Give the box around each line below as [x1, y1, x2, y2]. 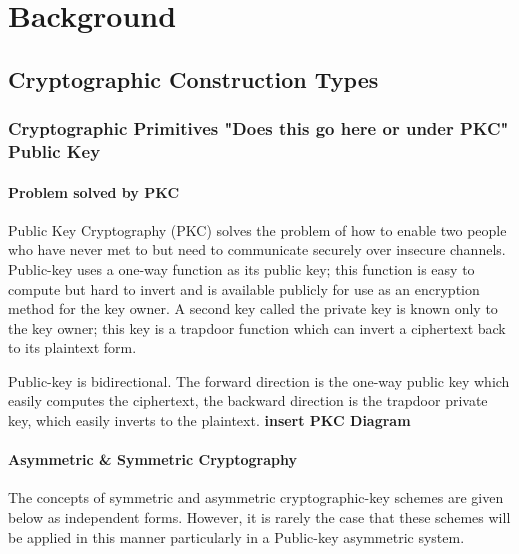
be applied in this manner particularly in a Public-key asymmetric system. [8, 526, 465, 547]
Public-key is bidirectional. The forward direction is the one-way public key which [8, 370, 510, 391]
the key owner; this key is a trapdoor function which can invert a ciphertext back [8, 317, 506, 338]
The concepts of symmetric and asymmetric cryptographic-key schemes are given [8, 487, 504, 508]
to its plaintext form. [8, 337, 137, 358]
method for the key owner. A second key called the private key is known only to [8, 298, 498, 319]
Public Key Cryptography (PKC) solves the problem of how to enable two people [8, 219, 507, 240]
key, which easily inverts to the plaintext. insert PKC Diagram [8, 410, 411, 431]
